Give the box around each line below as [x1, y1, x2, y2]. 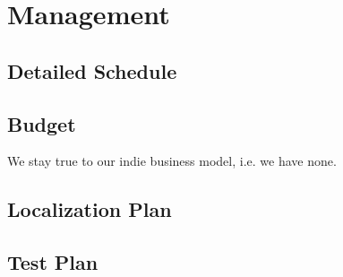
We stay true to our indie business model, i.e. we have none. [7, 151, 337, 170]
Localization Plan [7, 195, 172, 223]
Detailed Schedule [7, 56, 177, 84]
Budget [7, 109, 76, 137]
